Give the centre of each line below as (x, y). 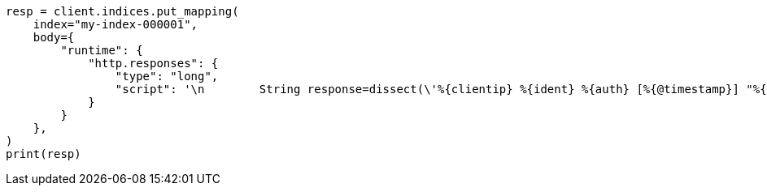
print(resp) (44, 154)
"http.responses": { (153, 63)
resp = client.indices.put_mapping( (122, 11)
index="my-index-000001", (115, 24)
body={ (54, 37)
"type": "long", (167, 76)
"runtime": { (102, 50)
